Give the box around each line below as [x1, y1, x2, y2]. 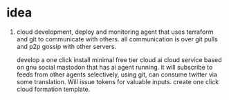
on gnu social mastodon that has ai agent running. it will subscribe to [16, 63, 213, 71]
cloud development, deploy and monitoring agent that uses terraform [16, 28, 214, 36]
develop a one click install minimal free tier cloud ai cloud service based [16, 55, 222, 63]
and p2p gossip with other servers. [16, 42, 117, 50]
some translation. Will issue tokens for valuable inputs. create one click [16, 77, 219, 86]
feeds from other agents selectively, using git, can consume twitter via [16, 70, 217, 79]
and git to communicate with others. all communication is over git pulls [16, 34, 219, 43]
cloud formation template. [16, 85, 91, 93]
